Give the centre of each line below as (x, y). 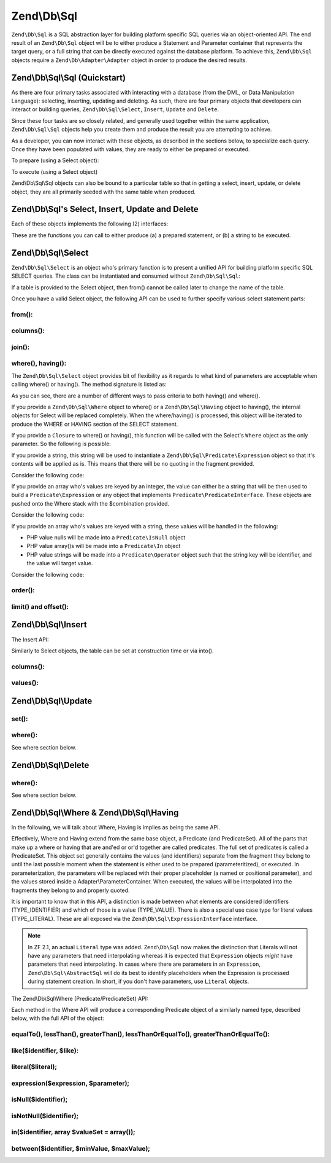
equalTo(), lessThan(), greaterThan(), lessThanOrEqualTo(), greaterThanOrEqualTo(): (140, 1034)
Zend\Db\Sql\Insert (49, 625)
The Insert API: (30, 640)
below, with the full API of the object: (58, 1018)
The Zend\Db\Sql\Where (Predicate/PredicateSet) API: (80, 998)
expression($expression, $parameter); (70, 1083)
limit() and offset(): (40, 606)
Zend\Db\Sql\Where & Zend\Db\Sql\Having (95, 813)
